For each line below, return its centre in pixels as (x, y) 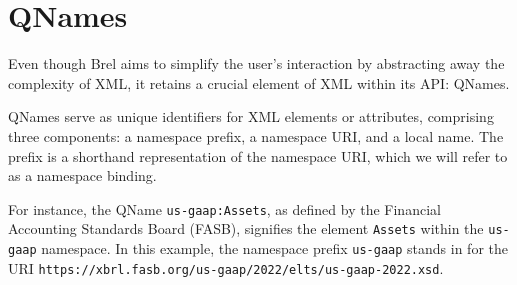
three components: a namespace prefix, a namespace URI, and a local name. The (256, 135)
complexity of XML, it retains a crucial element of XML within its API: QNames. (259, 82)
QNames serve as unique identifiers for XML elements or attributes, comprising (251, 116)
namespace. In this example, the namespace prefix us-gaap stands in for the (274, 248)
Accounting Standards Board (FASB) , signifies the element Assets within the (246, 228)
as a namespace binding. (82, 175)
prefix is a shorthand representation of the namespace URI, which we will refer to (258, 155)
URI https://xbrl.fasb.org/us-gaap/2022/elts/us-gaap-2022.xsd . (226, 267)
